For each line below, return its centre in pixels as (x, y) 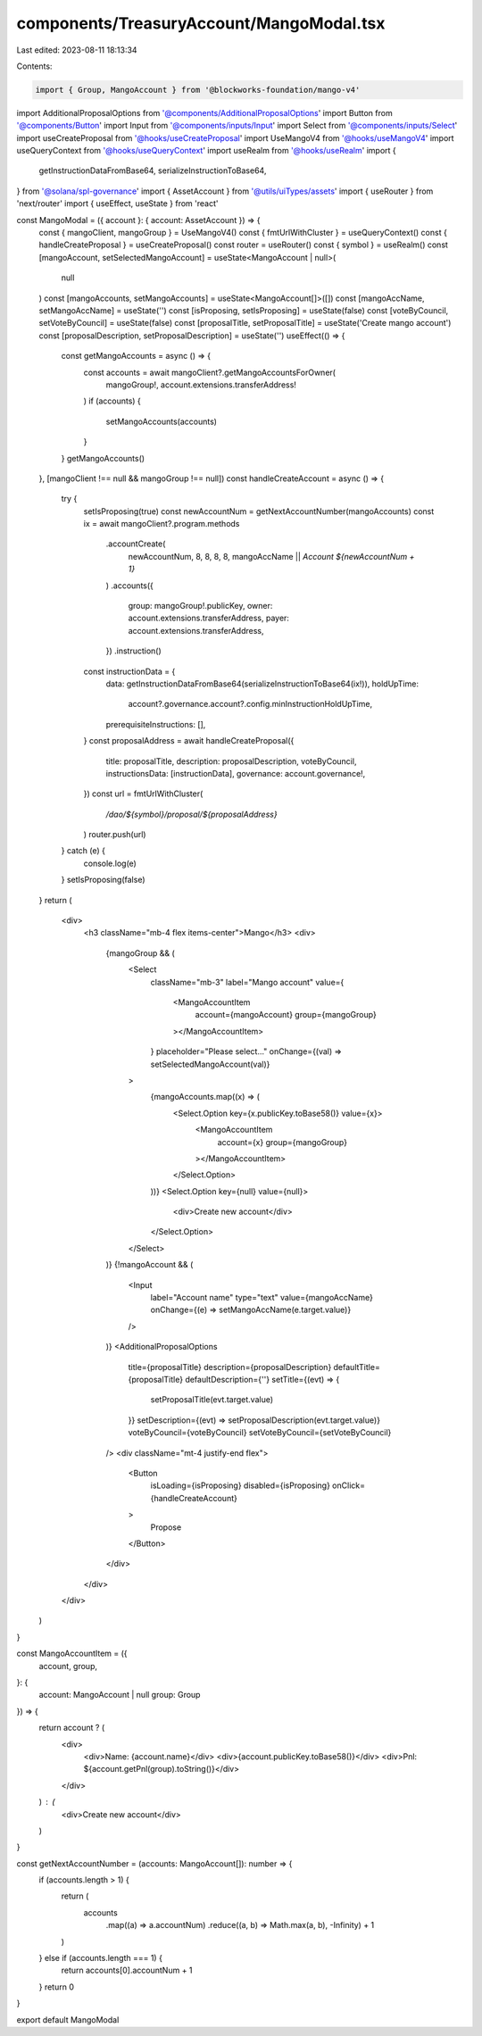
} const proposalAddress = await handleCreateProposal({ (189, 741)
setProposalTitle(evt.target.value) (212, 1400)
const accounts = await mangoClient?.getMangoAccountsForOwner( (210, 372)
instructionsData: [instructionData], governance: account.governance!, (236, 773)
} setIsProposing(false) (103, 880)
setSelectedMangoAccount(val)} (210, 1064)
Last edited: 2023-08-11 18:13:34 (77, 50)
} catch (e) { (83, 851)
